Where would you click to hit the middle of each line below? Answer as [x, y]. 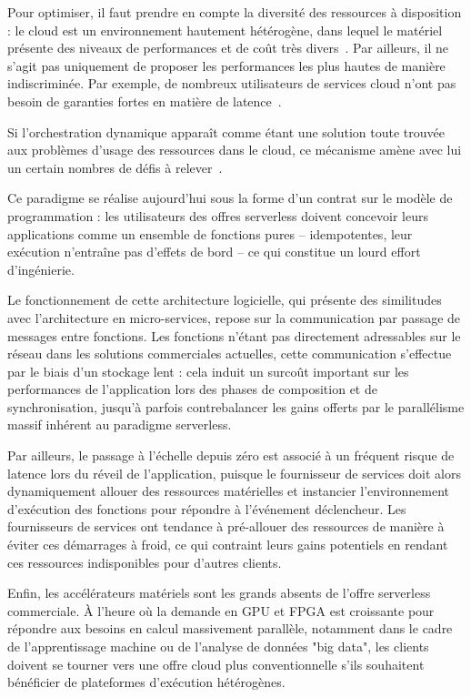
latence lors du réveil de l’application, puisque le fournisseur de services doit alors [234, 473]
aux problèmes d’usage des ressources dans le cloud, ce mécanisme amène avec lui [235, 150]
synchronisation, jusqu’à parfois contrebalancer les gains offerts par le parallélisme [236, 406]
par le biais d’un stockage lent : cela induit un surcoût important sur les [208, 371]
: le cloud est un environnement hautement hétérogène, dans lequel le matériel [225, 30]
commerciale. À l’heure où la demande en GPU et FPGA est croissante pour [221, 610]
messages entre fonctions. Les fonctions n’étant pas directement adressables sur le [234, 335]
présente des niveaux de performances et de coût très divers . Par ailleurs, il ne [228, 48]
